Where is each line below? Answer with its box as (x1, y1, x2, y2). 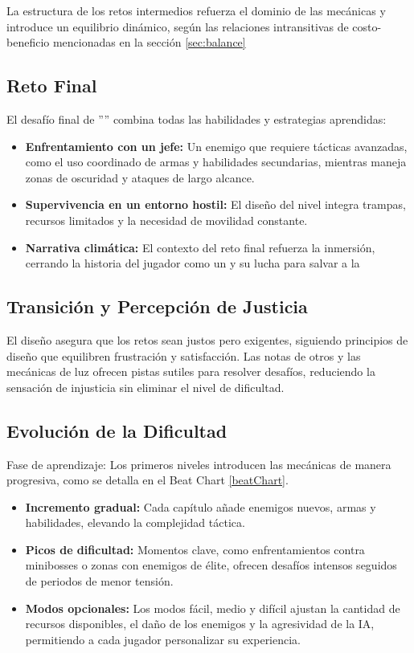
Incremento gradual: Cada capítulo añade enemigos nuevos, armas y (25, 498, 376, 515)
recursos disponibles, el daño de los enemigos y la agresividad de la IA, (25, 615, 375, 632)
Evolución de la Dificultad (6, 418, 227, 443)
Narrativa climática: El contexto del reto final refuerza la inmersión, (25, 239, 375, 255)
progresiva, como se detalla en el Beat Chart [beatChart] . (6, 471, 289, 488)
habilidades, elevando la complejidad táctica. (25, 514, 245, 531)
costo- (352, 18, 382, 35)
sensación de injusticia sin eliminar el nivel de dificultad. (6, 378, 285, 395)
